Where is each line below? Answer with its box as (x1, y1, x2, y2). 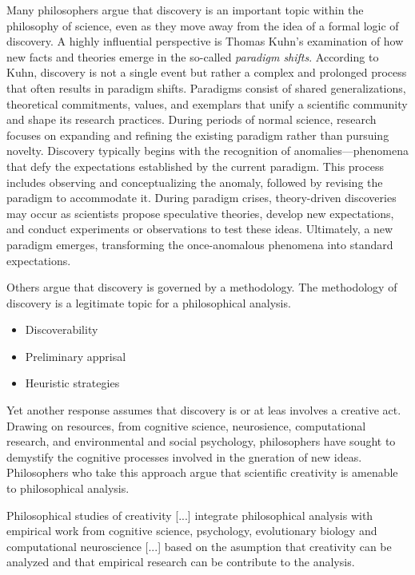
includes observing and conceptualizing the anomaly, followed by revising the (6, 173, 383, 190)
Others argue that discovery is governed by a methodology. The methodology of (6, 279, 397, 295)
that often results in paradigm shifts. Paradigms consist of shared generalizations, (6, 79, 406, 96)
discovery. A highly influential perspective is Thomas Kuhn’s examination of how (6, 33, 404, 50)
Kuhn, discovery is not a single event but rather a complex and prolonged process (6, 64, 407, 81)
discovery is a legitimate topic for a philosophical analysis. (6, 294, 291, 311)
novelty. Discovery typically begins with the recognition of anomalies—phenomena (6, 142, 409, 159)
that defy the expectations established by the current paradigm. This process (6, 157, 384, 174)
